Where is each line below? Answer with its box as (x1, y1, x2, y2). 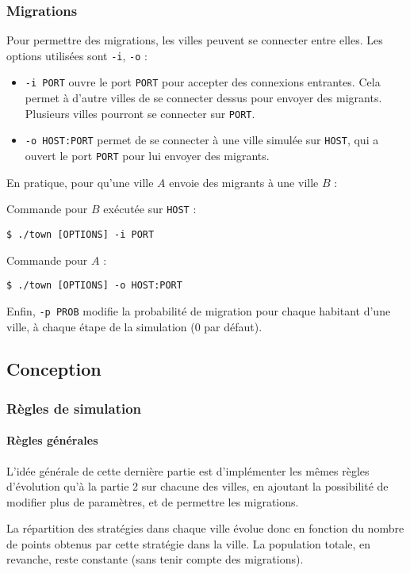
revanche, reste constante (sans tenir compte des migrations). (6, 551, 304, 567)
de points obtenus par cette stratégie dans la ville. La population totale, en (6, 535, 371, 552)
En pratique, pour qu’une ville (6, 174, 154, 190)
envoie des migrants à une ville (169, 174, 319, 190)
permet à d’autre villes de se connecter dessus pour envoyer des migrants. (25, 90, 382, 106)
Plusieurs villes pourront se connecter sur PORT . (25, 105, 255, 121)
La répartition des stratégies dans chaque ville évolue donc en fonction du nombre (6, 520, 404, 537)
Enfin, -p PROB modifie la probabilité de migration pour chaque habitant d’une (6, 302, 391, 319)
